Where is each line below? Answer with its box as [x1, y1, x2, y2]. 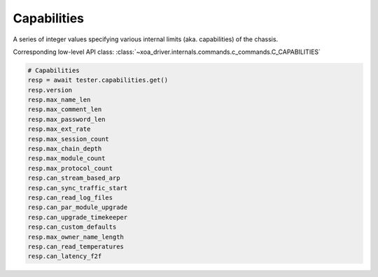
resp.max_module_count [27, 155, 106, 162]
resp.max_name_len [27, 96, 91, 104]
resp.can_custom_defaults [27, 223, 117, 231]
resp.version [27, 86, 73, 94]
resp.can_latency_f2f [27, 253, 102, 260]
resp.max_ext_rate [27, 125, 91, 133]
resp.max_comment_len [27, 106, 102, 113]
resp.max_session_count [27, 135, 110, 143]
